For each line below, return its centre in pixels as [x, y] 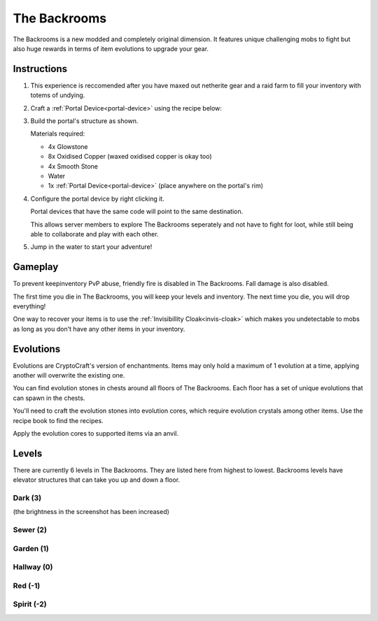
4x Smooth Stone [73, 166]
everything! [29, 306]
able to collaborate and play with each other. [94, 234]
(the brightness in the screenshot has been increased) [91, 512]
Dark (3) [27, 498]
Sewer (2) [30, 530]
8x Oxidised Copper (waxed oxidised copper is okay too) [130, 157]
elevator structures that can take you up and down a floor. [97, 480]
